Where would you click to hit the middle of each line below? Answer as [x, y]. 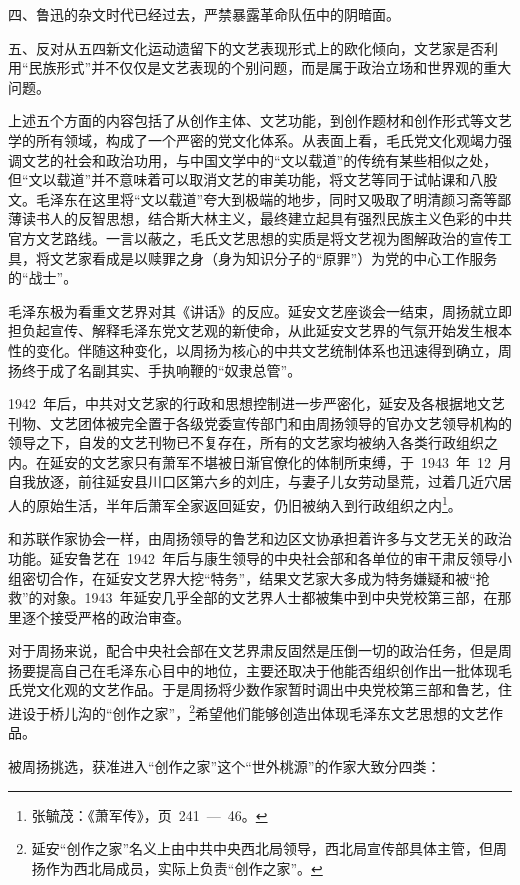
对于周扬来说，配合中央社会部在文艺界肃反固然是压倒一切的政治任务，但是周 [260, 650]
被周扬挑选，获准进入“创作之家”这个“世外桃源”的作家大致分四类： [224, 765]
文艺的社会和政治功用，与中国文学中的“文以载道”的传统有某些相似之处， [259, 159]
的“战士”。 [43, 277]
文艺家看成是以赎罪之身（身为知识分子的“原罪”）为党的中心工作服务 [273, 257]
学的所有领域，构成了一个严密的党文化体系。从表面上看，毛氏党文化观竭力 [253, 139]
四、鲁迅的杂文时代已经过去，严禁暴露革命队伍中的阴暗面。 [204, 14]
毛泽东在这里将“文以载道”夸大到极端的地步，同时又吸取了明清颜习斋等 [266, 198]
